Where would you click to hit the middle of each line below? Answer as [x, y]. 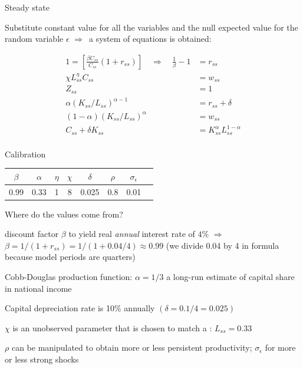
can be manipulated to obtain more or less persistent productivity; [132, 347]
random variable [34, 39]
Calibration [25, 154]
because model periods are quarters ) [70, 257]
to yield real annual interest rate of [132, 234]
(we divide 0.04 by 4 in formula [223, 245]
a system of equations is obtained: [150, 39]
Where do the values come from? [64, 214]
